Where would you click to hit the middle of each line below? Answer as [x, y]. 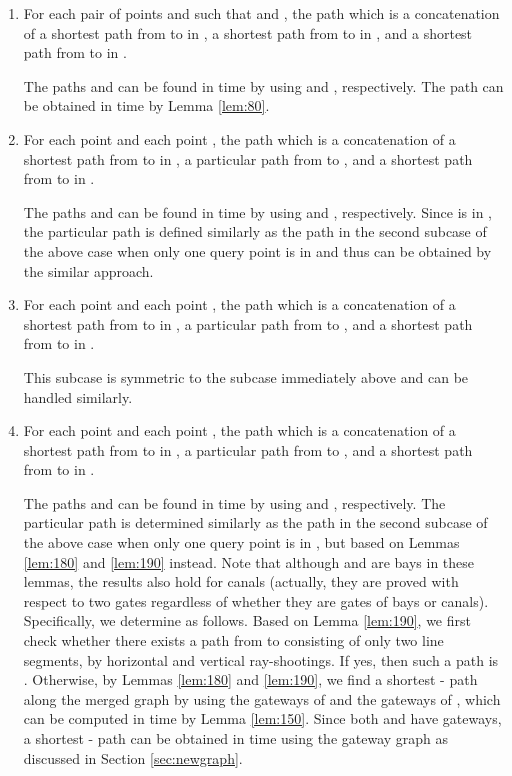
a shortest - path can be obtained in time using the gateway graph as [236, 738]
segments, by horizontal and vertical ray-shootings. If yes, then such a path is [261, 659]
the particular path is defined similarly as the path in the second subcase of [255, 231]
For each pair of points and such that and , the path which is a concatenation [261, 13]
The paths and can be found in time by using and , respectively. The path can [263, 85]
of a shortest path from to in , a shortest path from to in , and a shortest [248, 32]
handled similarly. [78, 396]
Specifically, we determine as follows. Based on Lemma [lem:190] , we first [247, 620]
